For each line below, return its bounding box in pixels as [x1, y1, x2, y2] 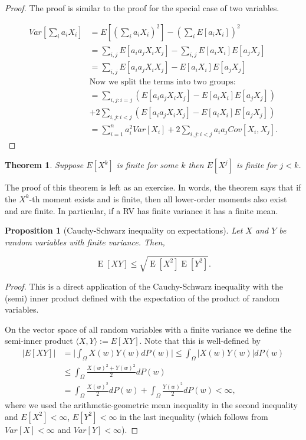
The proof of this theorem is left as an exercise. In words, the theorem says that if [5, 181, 301, 193]
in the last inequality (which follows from [119, 410, 268, 422]
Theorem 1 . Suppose [5, 159, 84, 171]
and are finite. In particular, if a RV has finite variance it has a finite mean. [5, 204, 278, 216]
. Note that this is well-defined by [139, 334, 261, 347]
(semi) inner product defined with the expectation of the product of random [5, 291, 280, 304]
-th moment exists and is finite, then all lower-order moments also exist [29, 192, 287, 205]
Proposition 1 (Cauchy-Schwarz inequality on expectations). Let [5, 224, 243, 237]
